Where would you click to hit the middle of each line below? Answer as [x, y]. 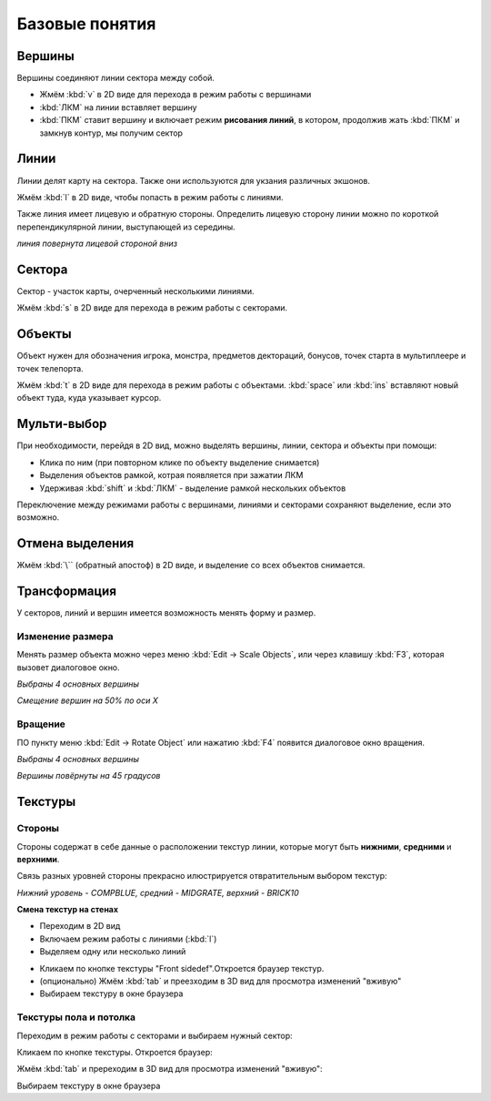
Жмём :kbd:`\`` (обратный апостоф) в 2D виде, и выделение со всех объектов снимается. [191, 566]
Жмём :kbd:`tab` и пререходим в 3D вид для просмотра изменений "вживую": [170, 1069]
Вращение [41, 724]
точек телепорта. [50, 368]
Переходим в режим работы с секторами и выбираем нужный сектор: [155, 1035]
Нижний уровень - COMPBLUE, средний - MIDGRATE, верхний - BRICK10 [158, 892]
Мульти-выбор [62, 424]
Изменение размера [65, 636]
